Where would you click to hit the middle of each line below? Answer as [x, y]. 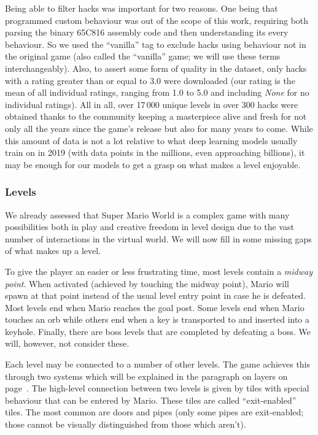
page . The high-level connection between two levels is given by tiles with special [157, 388]
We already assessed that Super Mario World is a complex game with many [147, 214]
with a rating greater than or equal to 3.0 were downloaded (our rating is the [150, 80]
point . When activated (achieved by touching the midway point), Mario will [147, 283]
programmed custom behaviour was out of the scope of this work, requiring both [157, 20]
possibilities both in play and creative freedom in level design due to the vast [150, 227]
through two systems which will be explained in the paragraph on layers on [146, 376]
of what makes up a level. [53, 251]
